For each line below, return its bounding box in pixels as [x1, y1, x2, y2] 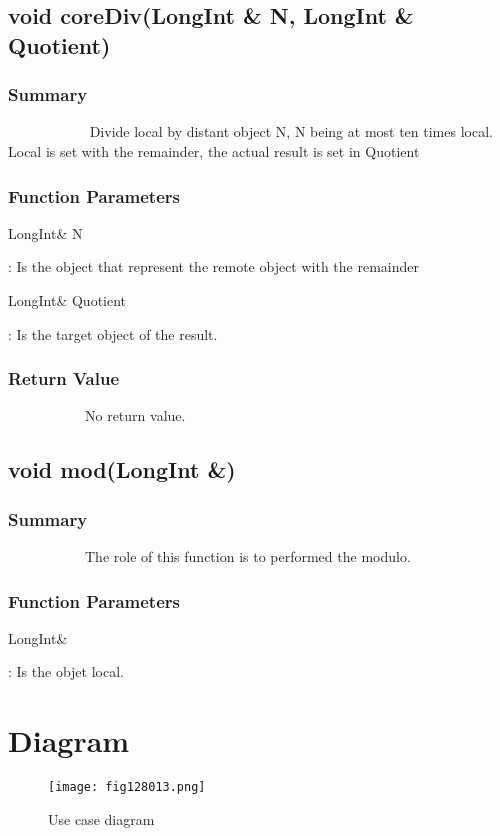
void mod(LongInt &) [8, 454, 236, 485]
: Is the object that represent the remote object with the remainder [8, 256, 419, 277]
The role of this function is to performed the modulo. [84, 545, 411, 566]
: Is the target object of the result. [8, 323, 218, 344]
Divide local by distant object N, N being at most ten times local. [89, 121, 493, 142]
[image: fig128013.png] [48, 780, 206, 795]
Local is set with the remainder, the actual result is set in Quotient [8, 140, 420, 161]
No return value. [84, 405, 186, 426]
